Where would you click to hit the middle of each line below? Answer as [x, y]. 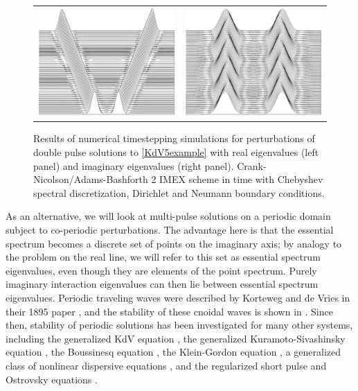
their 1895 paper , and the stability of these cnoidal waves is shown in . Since [169, 311]
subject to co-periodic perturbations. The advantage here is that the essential [170, 230]
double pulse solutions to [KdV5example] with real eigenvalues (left [176, 152]
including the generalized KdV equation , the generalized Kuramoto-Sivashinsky [176, 338]
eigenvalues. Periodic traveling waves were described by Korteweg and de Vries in [178, 297]
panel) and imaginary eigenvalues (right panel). [134, 165]
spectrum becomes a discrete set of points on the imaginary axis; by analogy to [174, 243]
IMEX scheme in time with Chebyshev [241, 179]
